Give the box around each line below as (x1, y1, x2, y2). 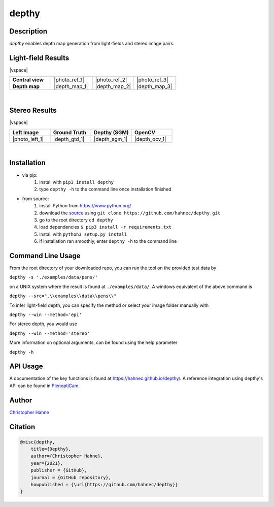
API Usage (9, 362, 43, 371)
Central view (12, 76, 44, 83)
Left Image (12, 129, 39, 136)
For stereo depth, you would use (9, 321, 77, 327)
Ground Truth (53, 129, 86, 136)
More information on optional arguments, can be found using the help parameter (9, 339, 178, 345)
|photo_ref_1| (54, 76, 85, 83)
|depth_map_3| (136, 83, 173, 90)
